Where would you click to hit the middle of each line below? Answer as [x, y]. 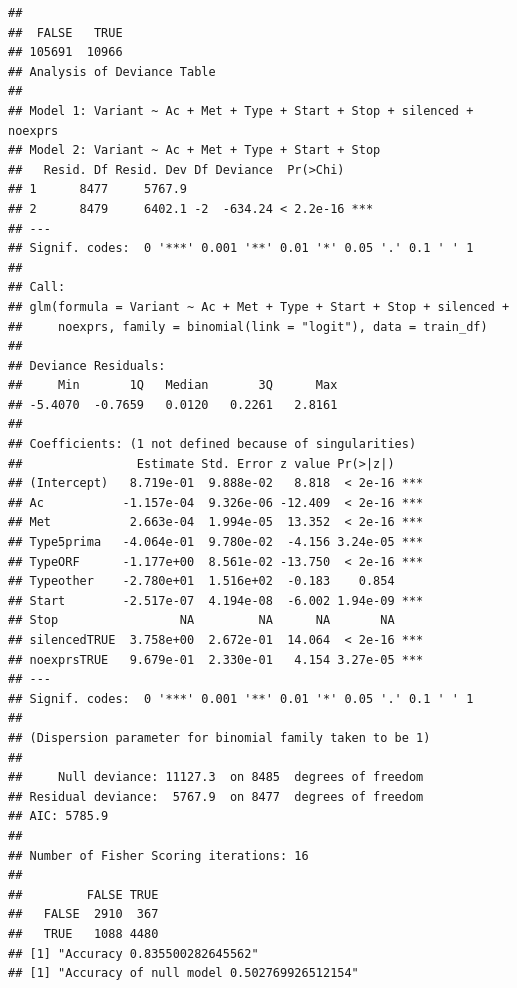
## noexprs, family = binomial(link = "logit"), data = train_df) [248, 326]
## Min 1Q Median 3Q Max [173, 385]
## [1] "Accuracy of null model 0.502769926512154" [183, 973]
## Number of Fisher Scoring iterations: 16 [158, 855]
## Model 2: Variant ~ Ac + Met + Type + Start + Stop [194, 150]
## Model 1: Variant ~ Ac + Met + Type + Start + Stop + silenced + [241, 110]
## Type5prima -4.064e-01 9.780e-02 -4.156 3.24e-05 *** [216, 542]
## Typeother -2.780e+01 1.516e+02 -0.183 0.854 [201, 581]
